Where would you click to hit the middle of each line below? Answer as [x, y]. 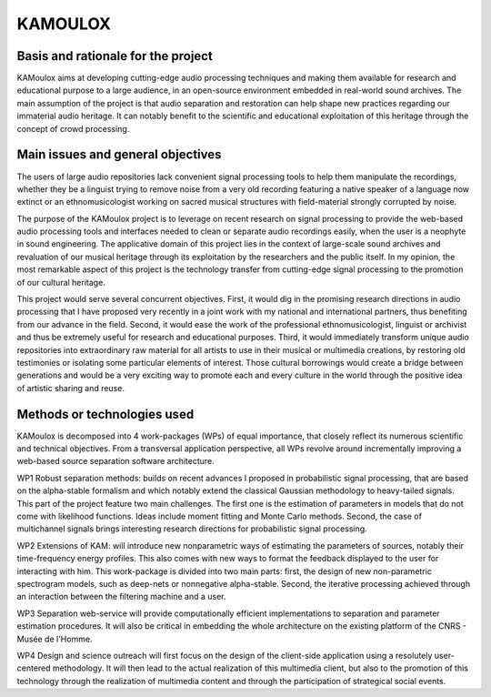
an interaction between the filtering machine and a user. [121, 597]
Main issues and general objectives [119, 155]
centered [34, 668]
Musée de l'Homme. [55, 639]
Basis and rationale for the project [115, 56]
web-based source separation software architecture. [116, 461]
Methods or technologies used [105, 414]
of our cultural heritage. [61, 282]
